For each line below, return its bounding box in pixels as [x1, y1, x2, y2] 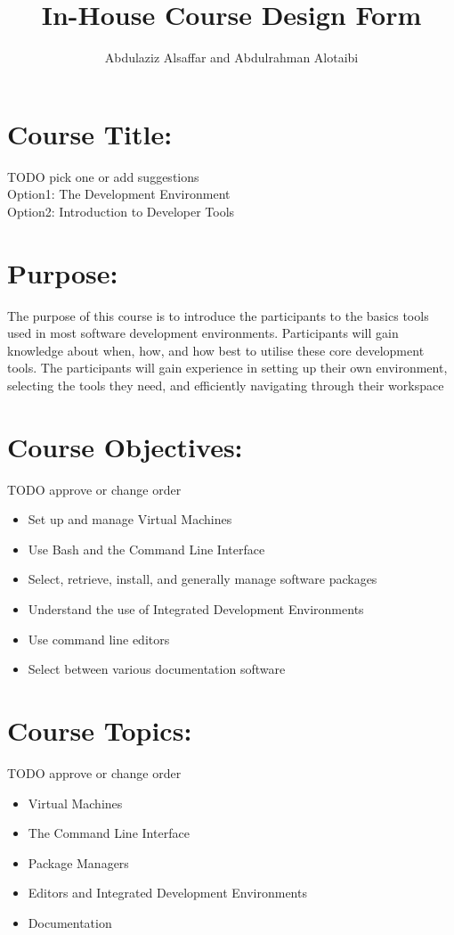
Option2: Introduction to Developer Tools [7, 201, 235, 220]
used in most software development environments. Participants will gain [7, 324, 399, 342]
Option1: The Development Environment [7, 185, 231, 203]
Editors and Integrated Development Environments [28, 883, 307, 902]
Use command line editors [28, 629, 170, 648]
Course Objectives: [7, 428, 243, 464]
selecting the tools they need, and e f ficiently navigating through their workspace [7, 375, 444, 394]
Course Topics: [7, 712, 192, 748]
